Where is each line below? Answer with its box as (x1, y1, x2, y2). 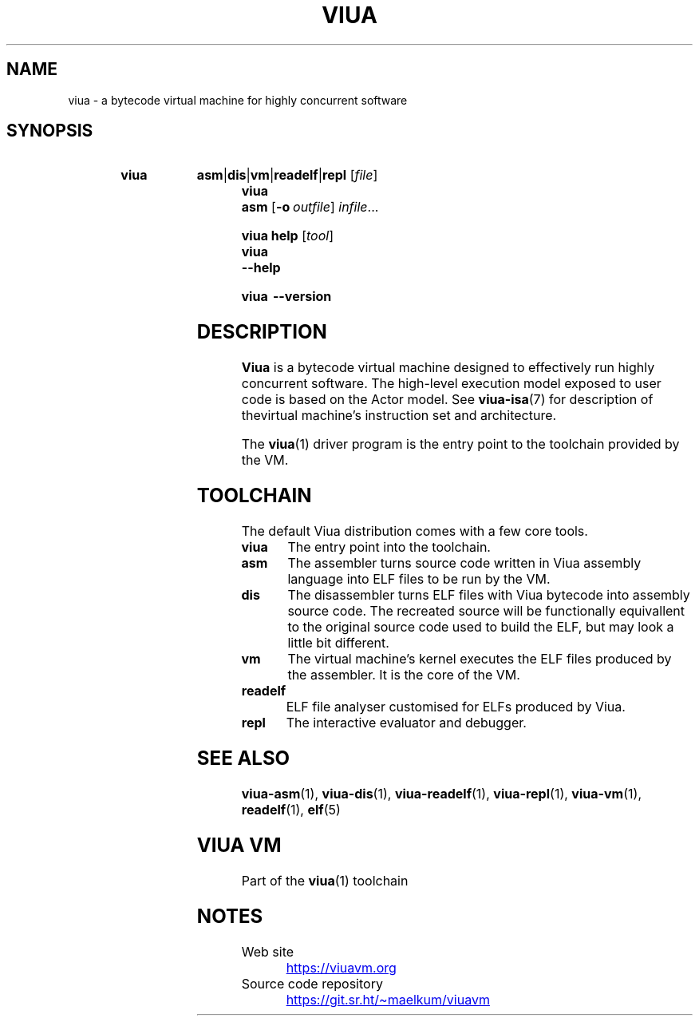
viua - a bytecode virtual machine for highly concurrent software (68, 93, 408, 107)
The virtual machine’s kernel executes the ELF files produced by (287, 651, 672, 667)
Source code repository (241, 975, 383, 992)
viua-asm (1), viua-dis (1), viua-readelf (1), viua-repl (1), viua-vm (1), (241, 785, 642, 802)
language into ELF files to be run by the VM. (287, 571, 551, 588)
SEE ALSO (196, 746, 290, 770)
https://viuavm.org (286, 959, 397, 976)
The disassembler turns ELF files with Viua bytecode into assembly (287, 587, 690, 604)
